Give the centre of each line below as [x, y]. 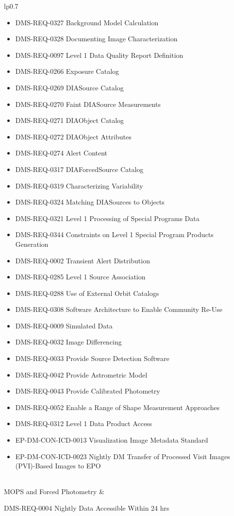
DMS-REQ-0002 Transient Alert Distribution [83, 260]
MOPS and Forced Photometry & [54, 491]
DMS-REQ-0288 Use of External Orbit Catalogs [87, 293]
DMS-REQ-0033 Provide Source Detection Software [92, 358]
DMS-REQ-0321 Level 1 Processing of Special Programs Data [107, 218]
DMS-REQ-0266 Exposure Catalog [67, 71]
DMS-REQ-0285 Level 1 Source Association [80, 277]
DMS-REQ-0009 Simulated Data [64, 325]
